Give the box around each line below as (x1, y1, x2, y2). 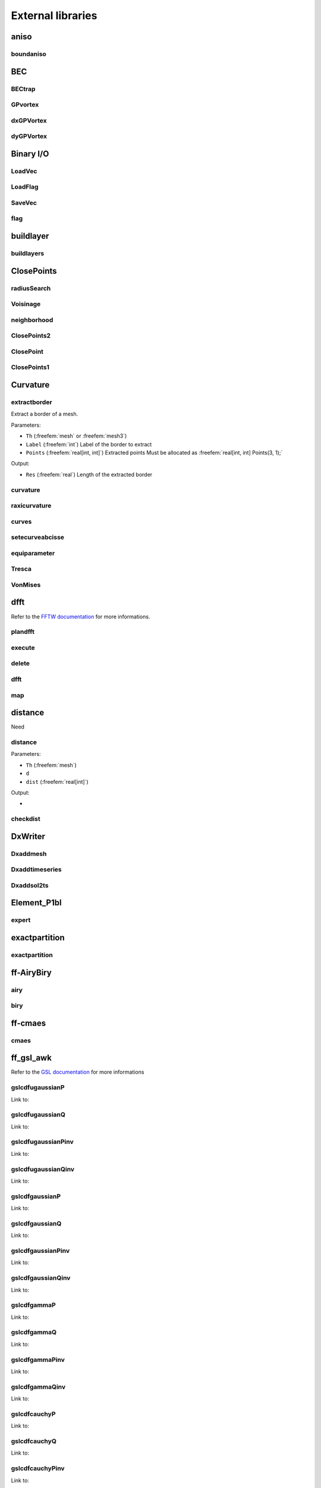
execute (11, 643, 35, 652)
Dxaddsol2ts (11, 881, 49, 889)
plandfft (11, 628, 35, 636)
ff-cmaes (11, 1018, 46, 1028)
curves (11, 517, 32, 526)
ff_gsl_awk (11, 1053, 52, 1063)
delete (11, 659, 30, 668)
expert (11, 916, 31, 924)
